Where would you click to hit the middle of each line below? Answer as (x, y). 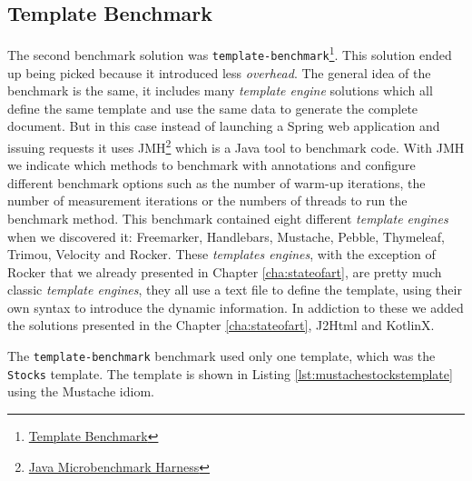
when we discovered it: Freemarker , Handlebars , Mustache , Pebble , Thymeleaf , (226, 236)
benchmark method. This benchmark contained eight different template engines (228, 218)
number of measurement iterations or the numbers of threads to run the (207, 200)
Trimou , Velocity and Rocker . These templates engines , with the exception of (221, 254)
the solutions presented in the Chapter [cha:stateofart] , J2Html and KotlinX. (221, 325)
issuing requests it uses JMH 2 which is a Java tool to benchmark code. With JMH (236, 145)
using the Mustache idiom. (81, 391)
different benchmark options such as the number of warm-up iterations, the (216, 182)
